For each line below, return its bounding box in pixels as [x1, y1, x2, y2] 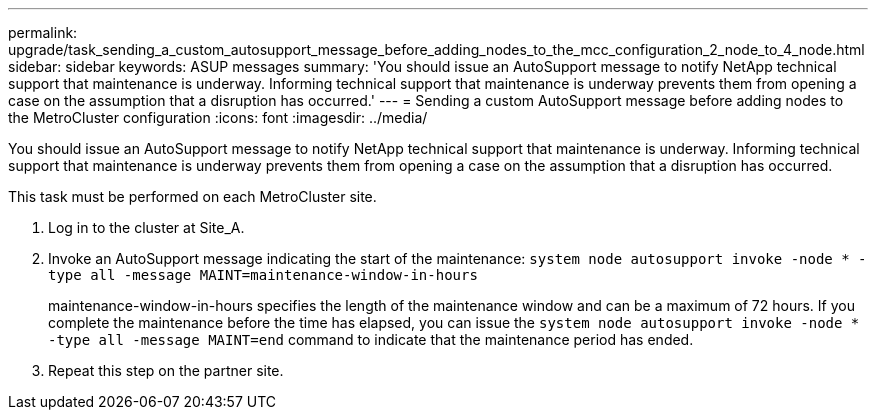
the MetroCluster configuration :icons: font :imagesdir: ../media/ [8, 109, 428, 126]
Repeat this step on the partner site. [48, 362, 284, 379]
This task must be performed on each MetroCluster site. [8, 188, 377, 205]
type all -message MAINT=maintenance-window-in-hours [48, 267, 478, 283]
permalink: [8, 24, 78, 41]
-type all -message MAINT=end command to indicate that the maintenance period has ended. [48, 331, 694, 348]
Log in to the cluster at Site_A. [48, 219, 245, 236]
